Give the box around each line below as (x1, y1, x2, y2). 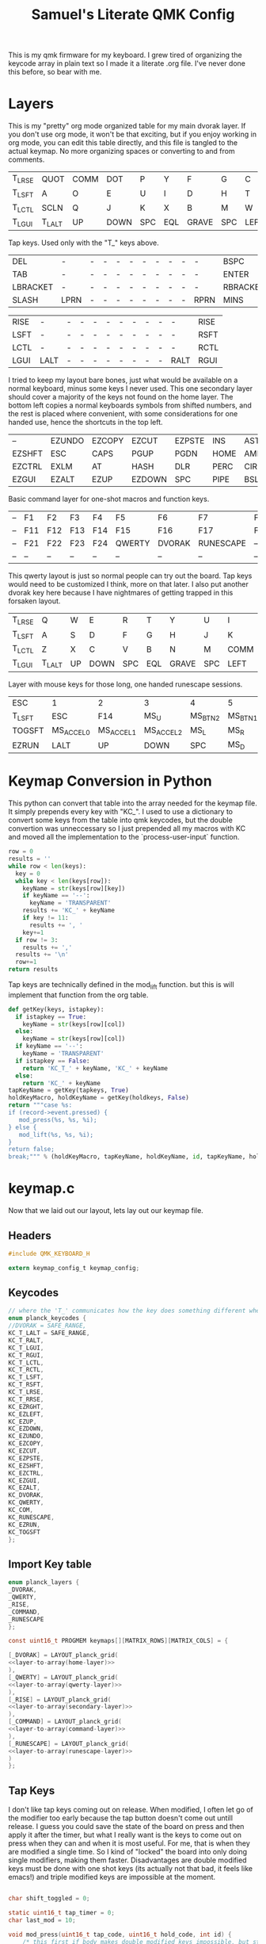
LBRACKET (12, 281, 54, 293)
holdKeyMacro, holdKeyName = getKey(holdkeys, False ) (8, 1094, 190, 1102)
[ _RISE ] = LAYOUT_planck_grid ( (8, 1695, 112, 1704)
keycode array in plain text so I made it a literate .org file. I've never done (8, 59, 245, 68)
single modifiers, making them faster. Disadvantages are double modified (8, 1855, 247, 1865)
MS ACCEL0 (51, 724, 91, 737)
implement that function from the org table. (8, 989, 149, 1000)
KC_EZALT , (8, 1484, 41, 1492)
